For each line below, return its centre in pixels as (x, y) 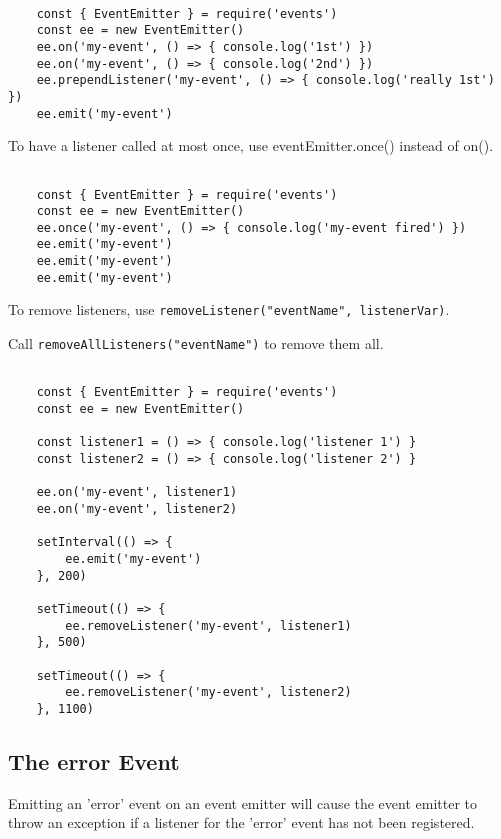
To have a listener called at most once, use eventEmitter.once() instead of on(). (251, 145)
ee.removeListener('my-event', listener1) (208, 625)
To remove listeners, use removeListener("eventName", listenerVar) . (229, 309)
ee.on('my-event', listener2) (137, 509)
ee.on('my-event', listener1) (137, 492)
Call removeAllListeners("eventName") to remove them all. (196, 343)
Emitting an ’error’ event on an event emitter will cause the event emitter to (243, 802)
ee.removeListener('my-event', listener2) (208, 692)
